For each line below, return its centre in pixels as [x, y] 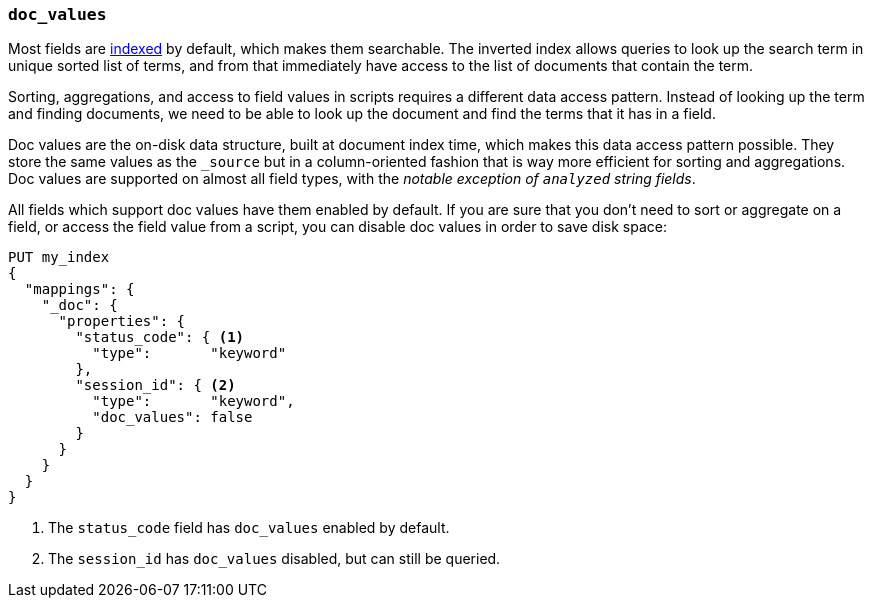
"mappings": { [79, 289]
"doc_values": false [172, 417]
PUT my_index [59, 257]
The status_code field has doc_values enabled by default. [249, 528]
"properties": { [122, 321]
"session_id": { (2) [155, 385]
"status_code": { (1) [160, 337]
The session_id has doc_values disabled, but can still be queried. [274, 559]
